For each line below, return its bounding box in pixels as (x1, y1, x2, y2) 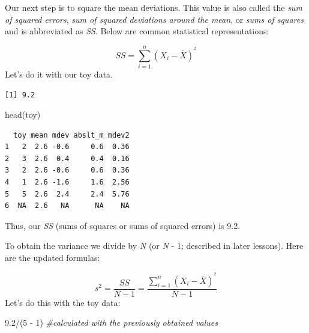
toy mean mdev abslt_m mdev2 (13, 130, 130, 139)
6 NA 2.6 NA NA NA (5, 201, 130, 210)
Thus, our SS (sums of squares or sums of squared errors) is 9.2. (5, 219, 241, 231)
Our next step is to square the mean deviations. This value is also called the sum (5, 1, 302, 13)
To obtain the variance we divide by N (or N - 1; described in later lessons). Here (5, 239, 304, 252)
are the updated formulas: (5, 251, 100, 264)
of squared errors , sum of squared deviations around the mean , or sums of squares (5, 13, 304, 25)
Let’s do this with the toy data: (5, 296, 121, 308)
